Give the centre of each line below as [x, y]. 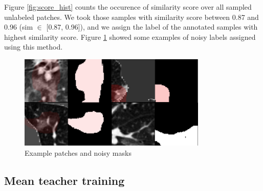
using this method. [34, 47]
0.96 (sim [19, 27]
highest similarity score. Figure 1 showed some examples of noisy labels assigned [130, 37]
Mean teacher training [64, 180]
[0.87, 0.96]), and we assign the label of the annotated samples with [152, 27]
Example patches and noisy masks [78, 152]
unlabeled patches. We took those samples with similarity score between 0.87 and [131, 17]
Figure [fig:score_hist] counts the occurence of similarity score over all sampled [128, 7]
